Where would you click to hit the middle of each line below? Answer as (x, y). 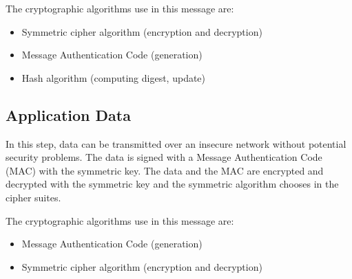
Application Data (68, 114)
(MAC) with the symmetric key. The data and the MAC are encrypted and (165, 170)
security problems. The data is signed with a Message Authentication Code (164, 157)
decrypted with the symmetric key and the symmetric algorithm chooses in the (172, 184)
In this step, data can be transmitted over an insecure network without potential (176, 143)
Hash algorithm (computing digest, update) (114, 77)
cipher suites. (33, 197)
